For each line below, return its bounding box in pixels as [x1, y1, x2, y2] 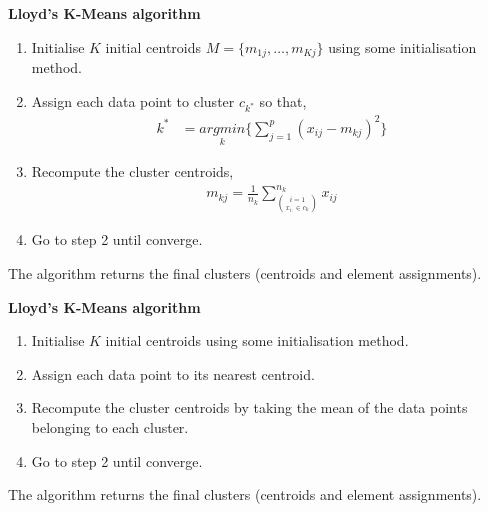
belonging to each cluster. [31, 416, 189, 437]
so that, [259, 90, 307, 111]
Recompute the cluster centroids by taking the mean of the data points [31, 397, 468, 418]
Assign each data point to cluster [31, 90, 235, 111]
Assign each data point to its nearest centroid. [31, 363, 315, 384]
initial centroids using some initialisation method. [105, 330, 409, 351]
